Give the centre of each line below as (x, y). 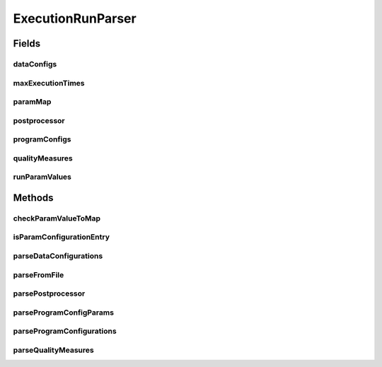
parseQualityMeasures (54, 350)
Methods (33, 198)
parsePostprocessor (49, 293)
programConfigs (42, 139)
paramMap (32, 102)
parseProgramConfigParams (64, 313)
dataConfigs (35, 64)
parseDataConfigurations (58, 256)
